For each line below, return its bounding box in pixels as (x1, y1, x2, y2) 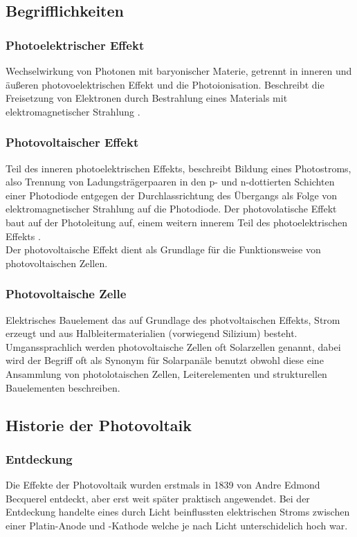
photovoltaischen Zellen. (6, 255, 108, 270)
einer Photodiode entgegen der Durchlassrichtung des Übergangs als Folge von (6, 188, 338, 202)
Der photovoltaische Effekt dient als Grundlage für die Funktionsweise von (6, 242, 321, 257)
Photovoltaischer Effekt (6, 134, 139, 151)
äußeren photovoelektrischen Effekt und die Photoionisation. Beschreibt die (6, 77, 324, 91)
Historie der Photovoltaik (6, 414, 192, 435)
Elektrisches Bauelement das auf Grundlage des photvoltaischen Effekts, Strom (6, 312, 340, 327)
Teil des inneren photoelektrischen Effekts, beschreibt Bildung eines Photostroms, (6, 161, 351, 175)
